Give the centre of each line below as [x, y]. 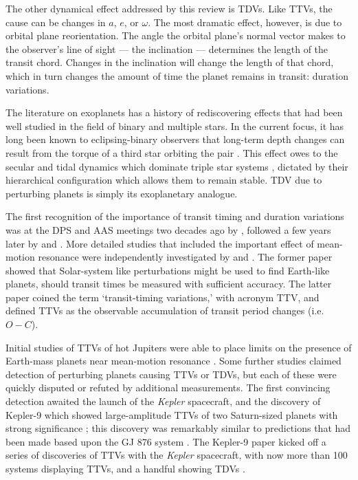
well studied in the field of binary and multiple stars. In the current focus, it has [175, 126]
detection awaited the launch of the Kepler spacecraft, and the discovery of [163, 401]
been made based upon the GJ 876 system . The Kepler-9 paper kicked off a [166, 441]
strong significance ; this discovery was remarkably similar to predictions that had [178, 428]
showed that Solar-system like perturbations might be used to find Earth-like [168, 270]
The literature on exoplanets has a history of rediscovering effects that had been [174, 112]
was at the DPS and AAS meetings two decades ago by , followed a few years [168, 229]
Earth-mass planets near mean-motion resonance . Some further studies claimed [174, 361]
